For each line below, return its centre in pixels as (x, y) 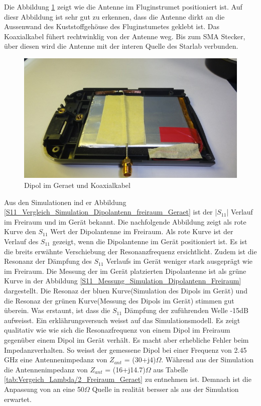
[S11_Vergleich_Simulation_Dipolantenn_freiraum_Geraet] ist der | (111, 212)
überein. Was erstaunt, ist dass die (57, 310)
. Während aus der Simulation (208, 360)
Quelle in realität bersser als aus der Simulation (165, 389)
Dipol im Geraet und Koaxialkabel (77, 185)
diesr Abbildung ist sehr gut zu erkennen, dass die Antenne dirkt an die (114, 16)
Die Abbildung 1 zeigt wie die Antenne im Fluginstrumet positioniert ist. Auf (123, 7)
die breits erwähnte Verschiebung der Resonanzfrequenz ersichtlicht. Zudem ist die (130, 251)
